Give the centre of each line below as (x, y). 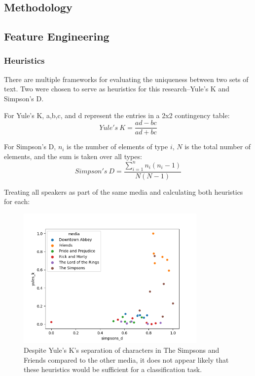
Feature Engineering (57, 36)
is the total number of (218, 146)
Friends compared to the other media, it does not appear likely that (126, 359)
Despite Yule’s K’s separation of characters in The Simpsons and (122, 350)
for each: (17, 201)
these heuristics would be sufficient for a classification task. (113, 369)
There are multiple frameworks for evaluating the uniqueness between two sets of (126, 79)
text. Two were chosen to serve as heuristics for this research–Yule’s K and (117, 89)
